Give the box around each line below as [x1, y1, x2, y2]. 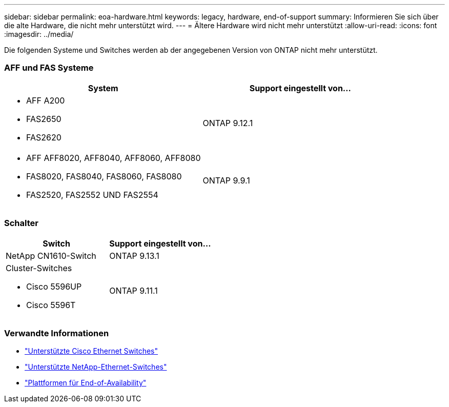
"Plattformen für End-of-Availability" [25, 378, 147, 388]
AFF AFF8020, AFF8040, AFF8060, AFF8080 [26, 152, 201, 163]
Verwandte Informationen [4, 328, 109, 338]
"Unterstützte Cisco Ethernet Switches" [25, 347, 158, 356]
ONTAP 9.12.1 [202, 117, 253, 128]
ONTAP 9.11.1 [109, 285, 158, 296]
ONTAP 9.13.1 [109, 250, 159, 261]
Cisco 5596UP [26, 281, 82, 292]
